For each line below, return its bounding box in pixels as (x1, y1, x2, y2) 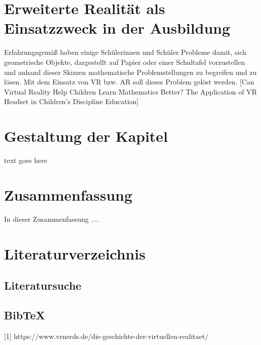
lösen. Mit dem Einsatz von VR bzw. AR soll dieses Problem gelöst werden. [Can (4, 76, 254, 87)
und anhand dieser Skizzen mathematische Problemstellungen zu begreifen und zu (4, 66, 257, 77)
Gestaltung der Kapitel (4, 126, 168, 146)
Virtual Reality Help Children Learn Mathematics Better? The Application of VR (4, 86, 257, 97)
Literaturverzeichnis (4, 243, 146, 264)
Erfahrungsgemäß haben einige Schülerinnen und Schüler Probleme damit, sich (4, 47, 246, 57)
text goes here (4, 155, 47, 165)
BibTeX (4, 307, 45, 322)
